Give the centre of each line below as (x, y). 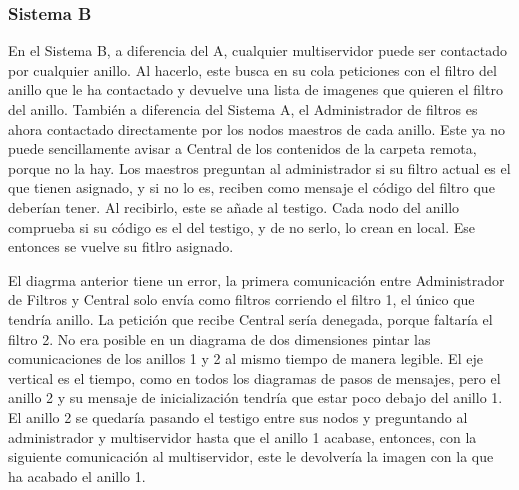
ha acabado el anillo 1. (77, 475)
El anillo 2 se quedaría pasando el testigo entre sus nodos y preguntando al (238, 416)
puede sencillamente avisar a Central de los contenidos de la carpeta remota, (242, 148)
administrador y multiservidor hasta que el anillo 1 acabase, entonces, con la (242, 436)
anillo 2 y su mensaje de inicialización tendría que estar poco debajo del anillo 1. (255, 397)
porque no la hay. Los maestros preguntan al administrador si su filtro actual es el (259, 167)
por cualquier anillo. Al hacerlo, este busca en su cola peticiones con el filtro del (252, 69)
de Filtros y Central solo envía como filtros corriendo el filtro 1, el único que (241, 299)
